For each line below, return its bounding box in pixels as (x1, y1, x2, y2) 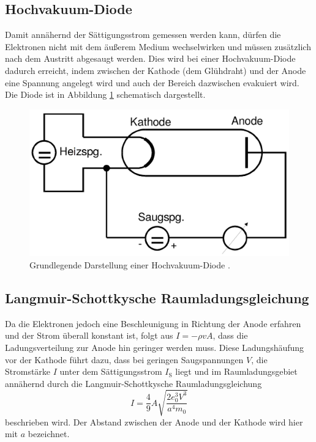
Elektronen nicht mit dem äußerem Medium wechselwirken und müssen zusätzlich (5, 40, 311, 53)
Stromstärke (5, 365, 51, 378)
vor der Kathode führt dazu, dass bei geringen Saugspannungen (5, 353, 244, 366)
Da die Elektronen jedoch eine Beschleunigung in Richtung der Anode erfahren (5, 317, 301, 330)
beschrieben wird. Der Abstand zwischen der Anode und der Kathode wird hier (5, 415, 303, 428)
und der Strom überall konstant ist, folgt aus (5, 329, 173, 342)
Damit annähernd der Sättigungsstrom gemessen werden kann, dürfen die (5, 28, 281, 41)
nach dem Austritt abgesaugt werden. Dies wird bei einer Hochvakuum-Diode (5, 52, 296, 65)
